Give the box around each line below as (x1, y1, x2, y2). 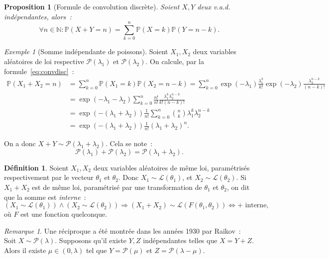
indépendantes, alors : (4, 11, 72, 21)
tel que (86, 245, 107, 255)
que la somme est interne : (4, 191, 86, 202)
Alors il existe (4, 245, 46, 255)
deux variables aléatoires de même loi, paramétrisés (93, 162, 250, 173)
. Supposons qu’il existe (55, 235, 127, 246)
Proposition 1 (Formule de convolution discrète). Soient (4, 1, 180, 11)
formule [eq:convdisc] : (4, 66, 74, 76)
